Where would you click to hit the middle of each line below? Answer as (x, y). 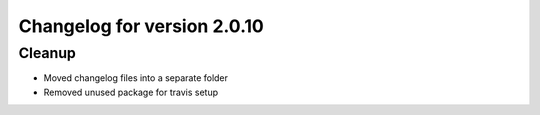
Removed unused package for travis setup (131, 92)
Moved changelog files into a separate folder (136, 78)
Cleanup (47, 53)
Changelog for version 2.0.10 (141, 26)
